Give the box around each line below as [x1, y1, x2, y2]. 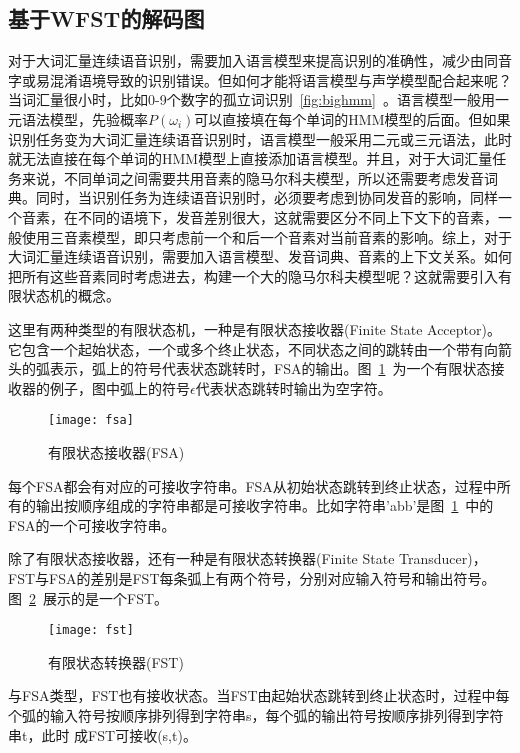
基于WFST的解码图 [8, 3, 205, 34]
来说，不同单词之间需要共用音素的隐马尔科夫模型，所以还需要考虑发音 [21, 167, 484, 188]
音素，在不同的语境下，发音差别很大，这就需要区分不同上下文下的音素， [21, 206, 498, 227]
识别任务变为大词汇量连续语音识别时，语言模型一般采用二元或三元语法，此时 [8, 128, 512, 149]
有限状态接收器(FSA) [48, 441, 185, 462]
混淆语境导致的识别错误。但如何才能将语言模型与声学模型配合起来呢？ [49, 69, 512, 90]
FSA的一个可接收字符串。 [8, 514, 176, 535]
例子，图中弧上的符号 [49, 377, 190, 398]
